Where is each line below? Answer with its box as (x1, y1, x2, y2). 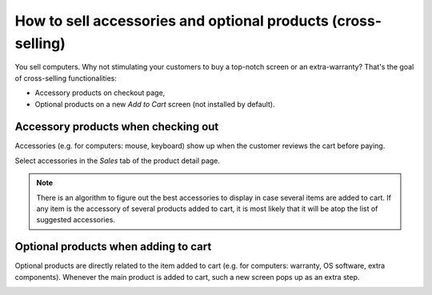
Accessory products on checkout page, (34, 88, 166, 98)
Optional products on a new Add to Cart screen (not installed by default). (34, 99, 275, 109)
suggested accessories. (36, 215, 116, 225)
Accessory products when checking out (14, 120, 219, 134)
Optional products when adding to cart (14, 240, 212, 253)
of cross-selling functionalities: (14, 73, 118, 83)
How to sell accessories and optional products (14, 12, 330, 30)
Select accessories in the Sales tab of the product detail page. (14, 156, 220, 165)
